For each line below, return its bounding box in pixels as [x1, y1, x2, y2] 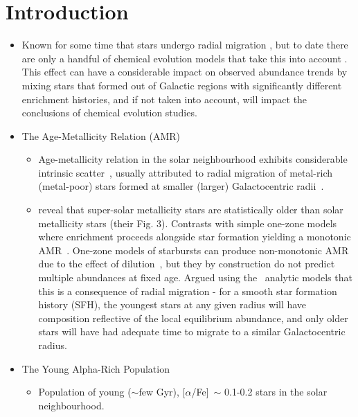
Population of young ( [38, 384, 132, 399]
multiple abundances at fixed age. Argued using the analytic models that [38, 270, 352, 285]
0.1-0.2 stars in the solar [224, 384, 328, 399]
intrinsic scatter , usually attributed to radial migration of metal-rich [38, 165, 332, 179]
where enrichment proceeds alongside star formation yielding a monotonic [38, 229, 351, 244]
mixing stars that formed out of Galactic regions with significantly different [21, 78, 342, 92]
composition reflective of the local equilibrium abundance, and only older [38, 310, 348, 325]
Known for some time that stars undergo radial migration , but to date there [21, 37, 348, 52]
